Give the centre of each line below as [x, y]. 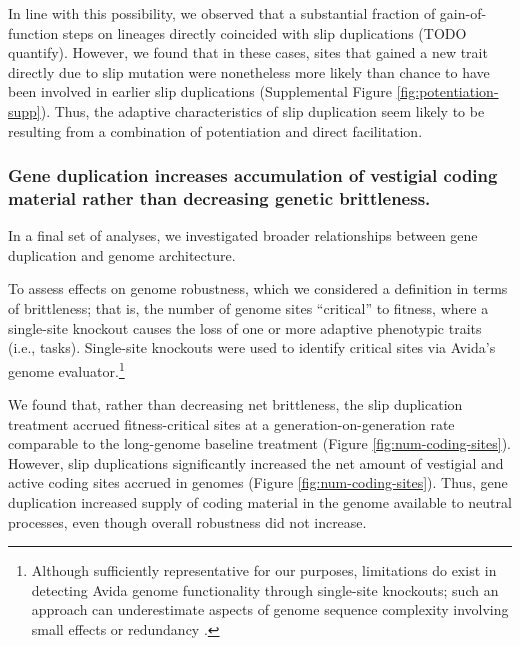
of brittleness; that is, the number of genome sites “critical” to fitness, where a [248, 308]
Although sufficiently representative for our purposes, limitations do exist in [264, 570]
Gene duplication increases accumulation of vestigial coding [253, 175]
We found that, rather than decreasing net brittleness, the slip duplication [235, 404]
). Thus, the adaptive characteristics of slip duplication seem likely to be [262, 110]
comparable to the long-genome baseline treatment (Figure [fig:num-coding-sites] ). [259, 443]
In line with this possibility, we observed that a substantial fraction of [222, 13]
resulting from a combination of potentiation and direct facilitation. [215, 130]
